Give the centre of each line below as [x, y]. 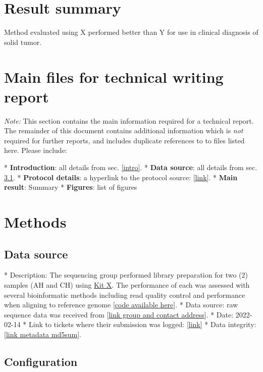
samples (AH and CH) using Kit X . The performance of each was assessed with [127, 284]
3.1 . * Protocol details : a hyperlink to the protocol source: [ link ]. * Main [121, 177]
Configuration [41, 361]
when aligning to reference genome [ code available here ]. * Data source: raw [121, 305]
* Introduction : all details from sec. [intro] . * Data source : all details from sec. [131, 167]
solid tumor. [23, 42]
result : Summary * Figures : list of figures [71, 187]
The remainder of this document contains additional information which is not [124, 130]
